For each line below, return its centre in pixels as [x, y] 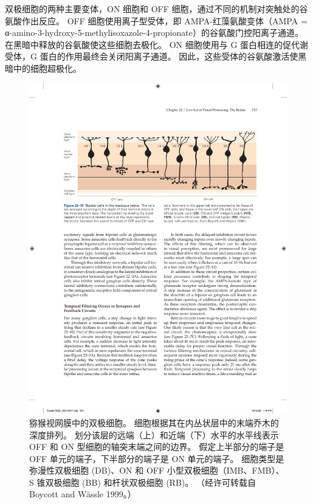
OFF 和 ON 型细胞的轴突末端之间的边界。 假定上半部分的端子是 [157, 447]
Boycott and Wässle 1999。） [83, 494]
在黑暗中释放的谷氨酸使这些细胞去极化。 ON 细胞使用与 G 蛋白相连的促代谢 [157, 44]
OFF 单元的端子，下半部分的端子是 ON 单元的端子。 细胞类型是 [157, 458]
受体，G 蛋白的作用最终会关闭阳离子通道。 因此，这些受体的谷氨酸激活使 [152, 56]
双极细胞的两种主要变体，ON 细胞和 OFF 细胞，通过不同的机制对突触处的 [152, 9]
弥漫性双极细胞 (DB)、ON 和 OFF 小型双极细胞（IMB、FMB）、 [157, 470]
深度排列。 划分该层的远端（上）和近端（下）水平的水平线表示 [154, 434]
